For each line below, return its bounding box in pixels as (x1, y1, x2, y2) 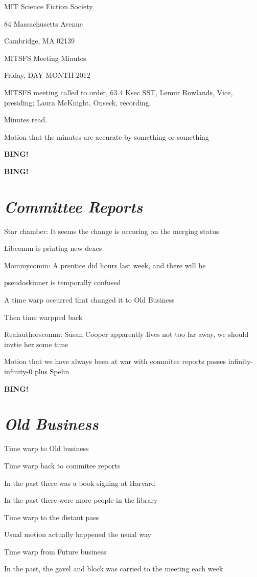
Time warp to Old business (4, 443, 89, 454)
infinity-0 (4, 366, 33, 376)
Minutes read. (4, 114, 48, 125)
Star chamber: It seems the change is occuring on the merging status (4, 225, 219, 236)
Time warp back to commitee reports (4, 460, 121, 471)
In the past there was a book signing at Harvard (4, 477, 155, 488)
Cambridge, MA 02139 (4, 35, 75, 46)
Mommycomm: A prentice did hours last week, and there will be (4, 260, 206, 270)
